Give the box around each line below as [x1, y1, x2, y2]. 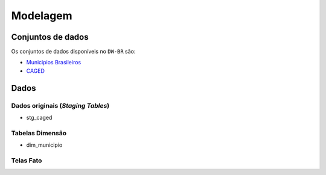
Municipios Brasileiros [26, 59, 81, 66]
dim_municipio [26, 141, 63, 149]
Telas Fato [11, 156, 42, 165]
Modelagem [11, 9, 72, 22]
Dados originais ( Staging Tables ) [11, 101, 110, 109]
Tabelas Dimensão [11, 129, 67, 137]
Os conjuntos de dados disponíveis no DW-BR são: [11, 48, 136, 55]
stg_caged [26, 114, 53, 121]
